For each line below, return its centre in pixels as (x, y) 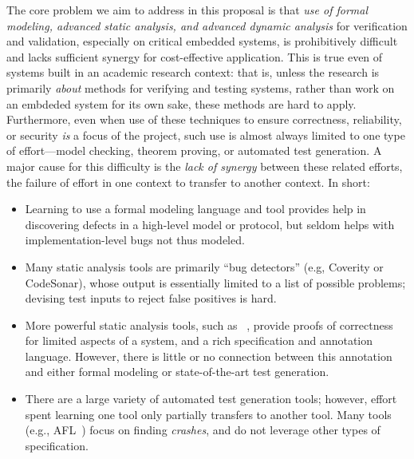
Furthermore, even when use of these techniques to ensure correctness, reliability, (204, 119)
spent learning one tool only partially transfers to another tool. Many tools (208, 414)
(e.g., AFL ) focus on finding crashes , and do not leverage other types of (203, 430)
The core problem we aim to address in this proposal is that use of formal (187, 10)
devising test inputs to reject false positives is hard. (151, 298)
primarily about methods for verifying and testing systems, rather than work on (201, 87)
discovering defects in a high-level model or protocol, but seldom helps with (210, 224)
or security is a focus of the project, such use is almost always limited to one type (206, 135)
